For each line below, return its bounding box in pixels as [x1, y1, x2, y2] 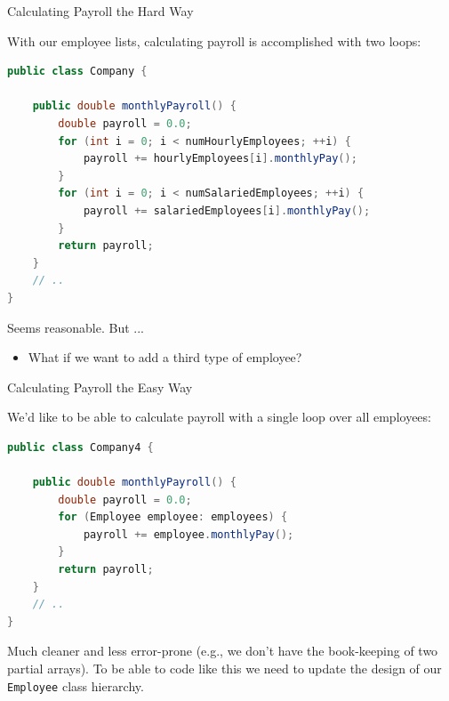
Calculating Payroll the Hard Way [7, 2, 194, 20]
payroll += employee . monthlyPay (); [83, 528, 294, 541]
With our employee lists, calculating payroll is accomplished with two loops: [7, 31, 421, 50]
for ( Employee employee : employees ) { [58, 511, 288, 524]
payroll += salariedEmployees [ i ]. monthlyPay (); [83, 204, 371, 217]
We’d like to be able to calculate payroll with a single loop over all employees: [7, 407, 431, 426]
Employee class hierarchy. [7, 676, 144, 695]
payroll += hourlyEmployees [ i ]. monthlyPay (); [83, 152, 357, 165]
